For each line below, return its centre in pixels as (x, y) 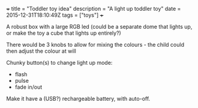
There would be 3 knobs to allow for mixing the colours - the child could (95, 45)
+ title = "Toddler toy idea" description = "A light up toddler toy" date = (94, 9)
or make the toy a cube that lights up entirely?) (64, 33)
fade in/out (28, 87)
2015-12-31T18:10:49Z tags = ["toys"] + (55, 15)
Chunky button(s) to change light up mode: (59, 63)
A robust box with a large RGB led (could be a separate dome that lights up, (99, 27)
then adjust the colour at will (41, 51)
